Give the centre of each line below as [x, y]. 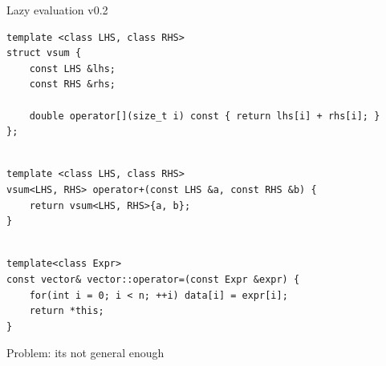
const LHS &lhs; [73, 68]
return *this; [67, 311]
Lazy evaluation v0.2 [57, 10]
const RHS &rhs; [73, 84]
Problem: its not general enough [85, 353]
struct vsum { [44, 53]
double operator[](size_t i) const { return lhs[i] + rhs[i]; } [205, 116]
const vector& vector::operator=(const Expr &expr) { [153, 279]
